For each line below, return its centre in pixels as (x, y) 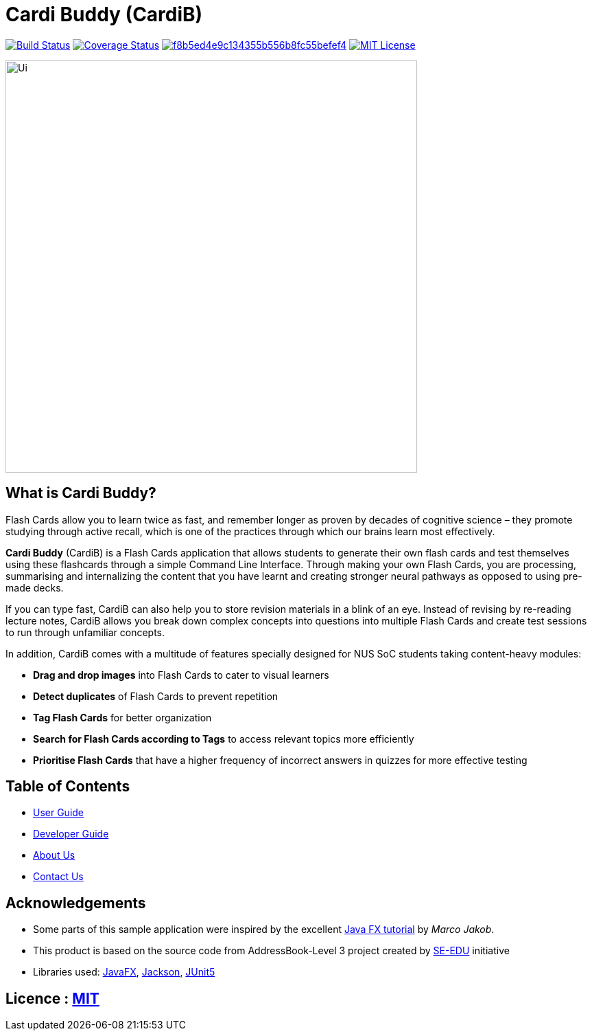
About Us (54, 855)
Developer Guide (71, 834)
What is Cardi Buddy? (81, 493)
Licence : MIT (52, 998)
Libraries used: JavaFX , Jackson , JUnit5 (124, 972)
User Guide (59, 813)
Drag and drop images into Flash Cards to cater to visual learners (181, 675)
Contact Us (58, 877)
